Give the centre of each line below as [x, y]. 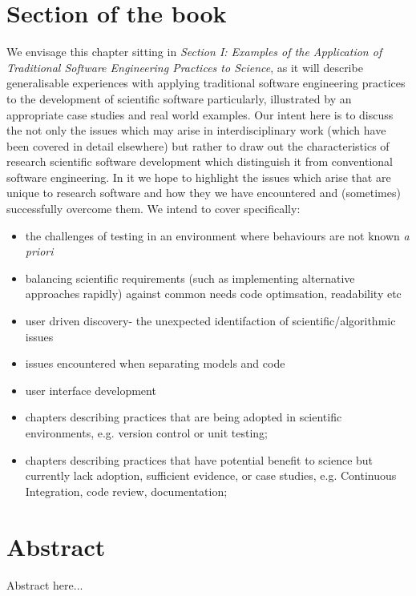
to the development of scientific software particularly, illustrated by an [179, 98]
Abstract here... [45, 584]
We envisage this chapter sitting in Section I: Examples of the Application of [194, 52]
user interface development [91, 390]
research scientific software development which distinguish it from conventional [200, 161]
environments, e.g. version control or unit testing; [146, 433]
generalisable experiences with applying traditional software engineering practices [206, 83]
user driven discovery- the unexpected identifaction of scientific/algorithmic [210, 321]
